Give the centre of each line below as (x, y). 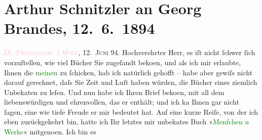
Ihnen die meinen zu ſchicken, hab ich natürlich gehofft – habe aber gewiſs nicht (128, 72)
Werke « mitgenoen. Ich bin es (50, 132)
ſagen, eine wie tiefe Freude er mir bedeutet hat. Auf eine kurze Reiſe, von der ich (131, 111)
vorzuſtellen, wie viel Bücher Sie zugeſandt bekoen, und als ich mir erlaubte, (123, 62)
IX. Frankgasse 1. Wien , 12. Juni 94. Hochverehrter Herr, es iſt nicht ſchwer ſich (130, 52)
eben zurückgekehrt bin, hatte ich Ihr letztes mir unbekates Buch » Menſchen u (127, 122)
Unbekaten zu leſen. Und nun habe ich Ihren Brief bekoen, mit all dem (114, 92)
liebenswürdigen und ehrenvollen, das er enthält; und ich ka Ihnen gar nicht (122, 102)
